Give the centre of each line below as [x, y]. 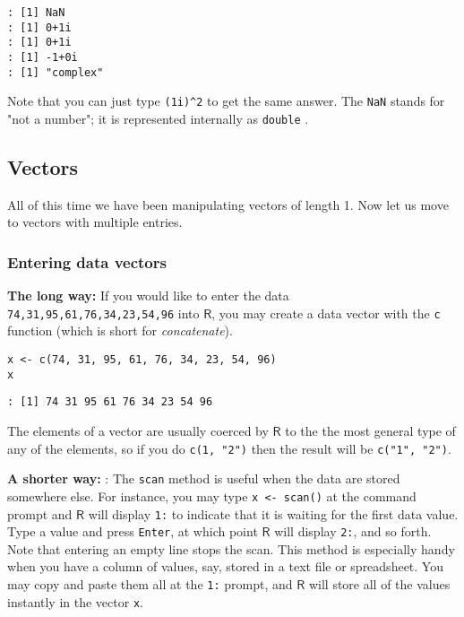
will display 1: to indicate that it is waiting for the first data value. [273, 513]
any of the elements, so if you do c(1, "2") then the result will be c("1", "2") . [229, 448]
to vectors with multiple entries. [95, 222]
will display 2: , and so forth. [353, 531]
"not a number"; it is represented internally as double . [158, 118]
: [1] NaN [36, 13]
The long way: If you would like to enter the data [148, 295]
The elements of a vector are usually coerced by [138, 431]
